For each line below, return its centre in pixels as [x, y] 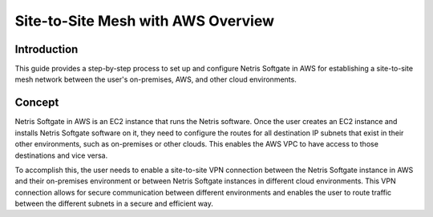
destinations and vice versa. [61, 155]
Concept [37, 103]
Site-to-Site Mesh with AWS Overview [145, 21]
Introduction [47, 49]
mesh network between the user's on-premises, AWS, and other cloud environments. [156, 79]
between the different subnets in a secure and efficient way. [114, 203]
